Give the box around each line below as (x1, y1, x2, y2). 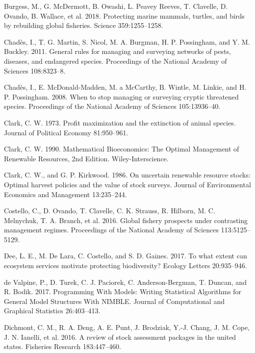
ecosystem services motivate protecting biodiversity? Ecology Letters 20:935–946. (4, 260, 247, 271)
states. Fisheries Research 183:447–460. (4, 341, 121, 352)
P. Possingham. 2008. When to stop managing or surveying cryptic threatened (4, 91, 239, 101)
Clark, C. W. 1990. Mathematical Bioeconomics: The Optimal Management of (4, 144, 239, 154)
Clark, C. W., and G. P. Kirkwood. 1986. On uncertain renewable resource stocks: (4, 170, 251, 180)
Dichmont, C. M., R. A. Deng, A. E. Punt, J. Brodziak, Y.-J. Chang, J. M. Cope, (4, 322, 250, 332)
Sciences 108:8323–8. (4, 65, 66, 76)
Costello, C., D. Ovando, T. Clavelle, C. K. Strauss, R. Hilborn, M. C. (4, 205, 215, 216)
